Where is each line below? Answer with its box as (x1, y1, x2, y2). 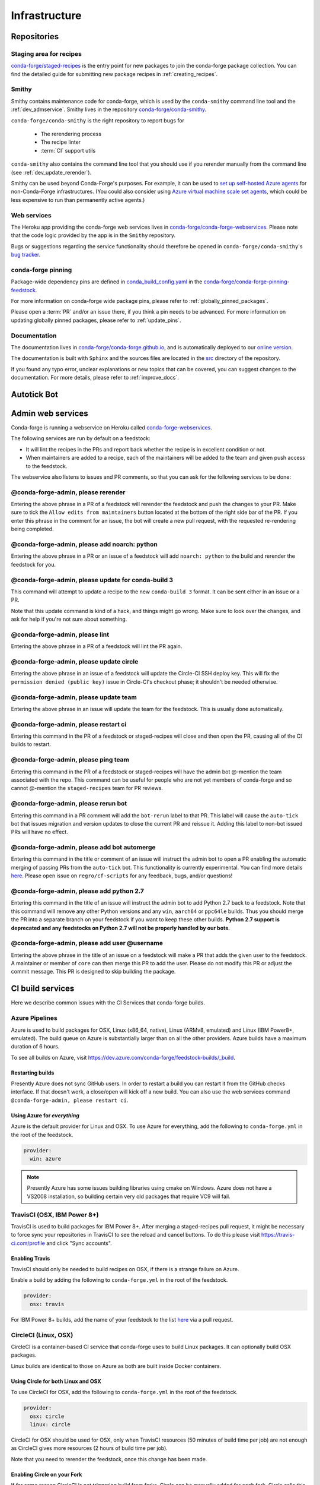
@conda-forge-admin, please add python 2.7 (11, 887, 145, 895)
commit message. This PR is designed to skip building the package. (11, 968, 176, 975)
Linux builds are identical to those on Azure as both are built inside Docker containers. (11, 1362, 222, 1369)
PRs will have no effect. (11, 829, 68, 836)
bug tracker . (11, 251, 41, 258)
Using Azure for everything (11, 1111, 80, 1119)
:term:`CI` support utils (40, 147, 96, 154)
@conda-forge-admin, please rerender (11, 488, 126, 496)
